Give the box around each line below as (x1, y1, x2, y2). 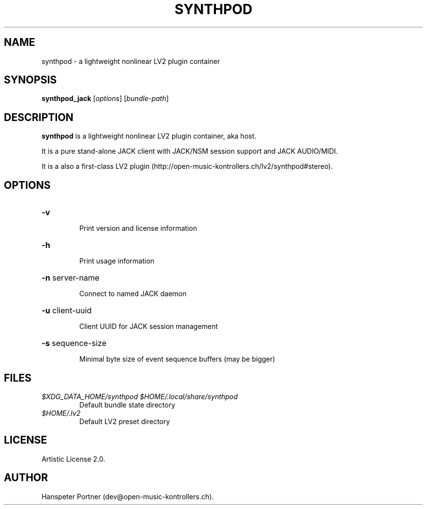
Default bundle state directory (79, 400, 175, 409)
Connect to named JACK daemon (79, 289, 187, 298)
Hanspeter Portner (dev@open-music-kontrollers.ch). (41, 492, 214, 501)
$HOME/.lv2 (41, 408, 80, 417)
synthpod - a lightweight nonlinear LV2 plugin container (41, 57, 220, 65)
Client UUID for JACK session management (79, 322, 218, 331)
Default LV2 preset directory (79, 417, 170, 426)
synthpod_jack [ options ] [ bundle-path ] (41, 94, 169, 103)
